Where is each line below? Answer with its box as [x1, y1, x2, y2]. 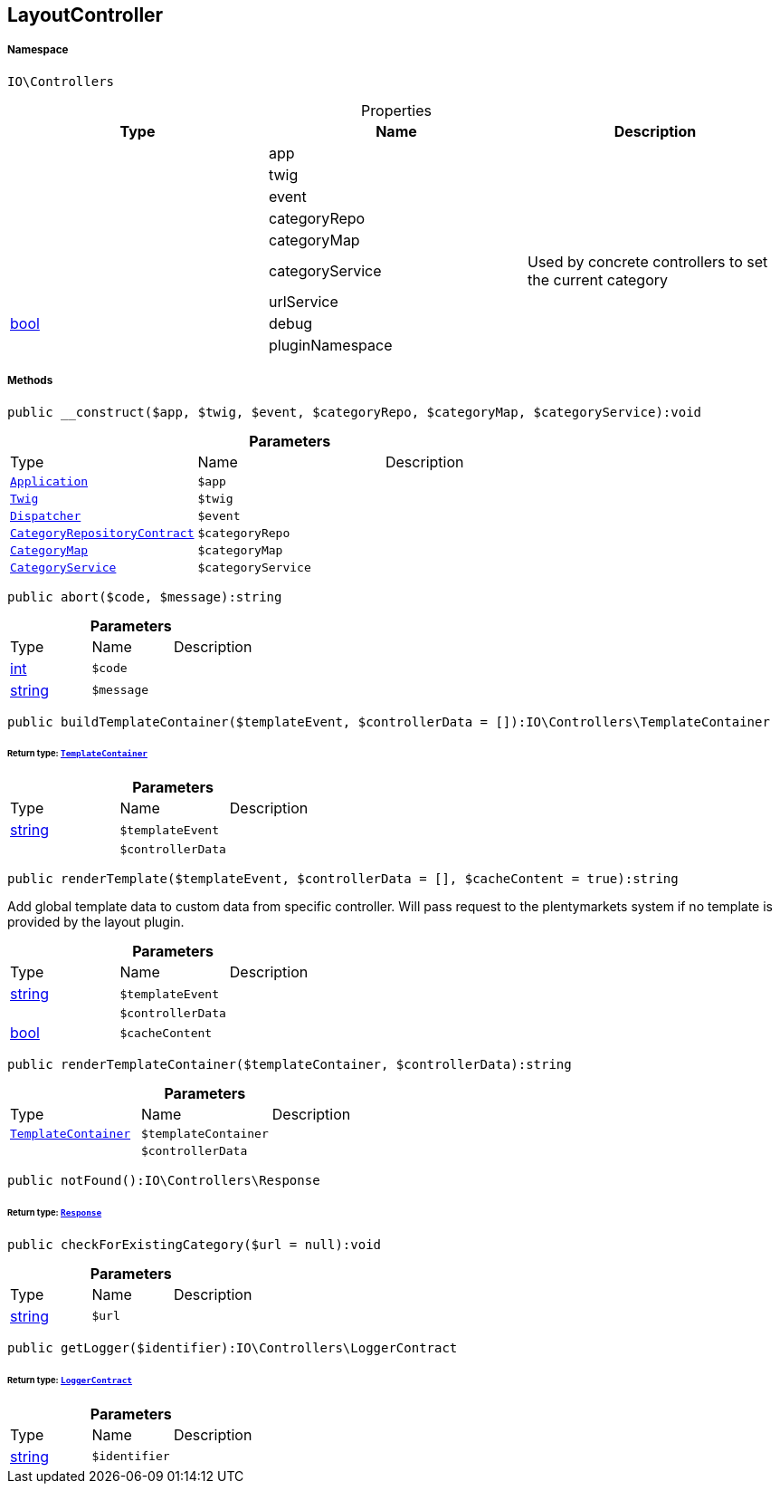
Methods [7, 374, 53, 388]
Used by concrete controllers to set [527, 252, 768, 271]
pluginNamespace [268, 335, 393, 354]
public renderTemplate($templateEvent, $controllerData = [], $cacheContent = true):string [7, 871, 679, 887]
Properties [361, 101, 432, 120]
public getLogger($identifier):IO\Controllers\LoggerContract [7, 1340, 458, 1355]
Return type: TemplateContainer [7, 748, 147, 759]
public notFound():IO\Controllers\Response [7, 1173, 320, 1188]
